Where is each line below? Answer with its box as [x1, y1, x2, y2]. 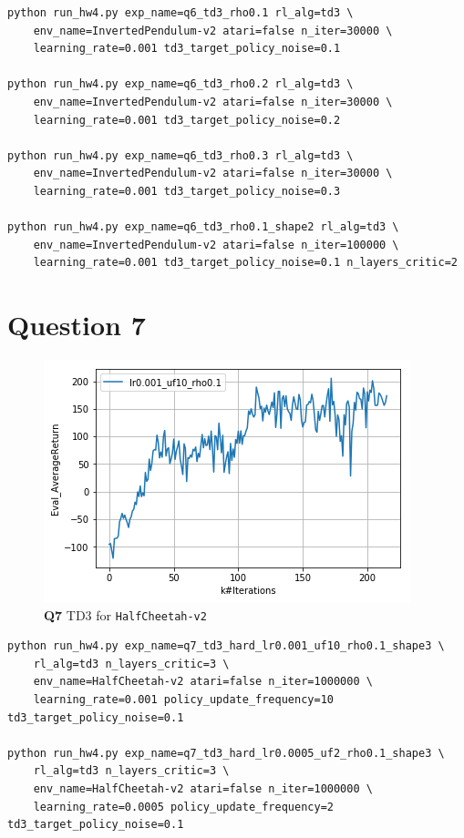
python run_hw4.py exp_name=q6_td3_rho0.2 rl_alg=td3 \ [7, 77, 354, 91]
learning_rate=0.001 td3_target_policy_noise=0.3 [33, 184, 341, 198]
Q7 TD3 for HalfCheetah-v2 [44, 605, 207, 624]
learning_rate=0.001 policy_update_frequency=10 [33, 693, 334, 707]
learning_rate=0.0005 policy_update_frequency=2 [33, 800, 334, 813]
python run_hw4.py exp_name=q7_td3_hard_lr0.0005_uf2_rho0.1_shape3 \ [7, 746, 445, 760]
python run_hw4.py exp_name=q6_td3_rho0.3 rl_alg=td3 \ [7, 148, 354, 162]
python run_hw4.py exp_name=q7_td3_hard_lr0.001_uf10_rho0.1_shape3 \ [7, 639, 445, 653]
